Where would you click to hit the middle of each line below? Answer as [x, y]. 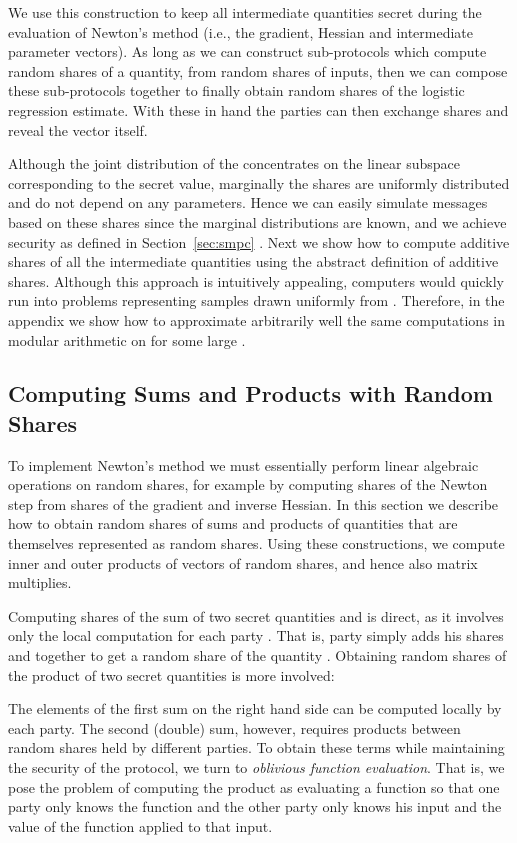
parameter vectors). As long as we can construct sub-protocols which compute [247, 51]
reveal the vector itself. [78, 129]
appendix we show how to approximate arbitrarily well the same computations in [256, 319]
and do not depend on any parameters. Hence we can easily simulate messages [248, 202]
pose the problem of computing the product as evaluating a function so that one [254, 786]
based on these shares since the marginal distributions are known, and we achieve [257, 221]
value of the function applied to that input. [140, 825]
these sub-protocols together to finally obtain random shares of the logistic [236, 90]
